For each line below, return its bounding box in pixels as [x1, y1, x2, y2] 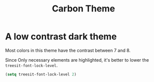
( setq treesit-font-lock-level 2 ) [5, 72, 77, 77]
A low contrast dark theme [5, 31, 117, 42]
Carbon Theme [52, 3, 115, 14]
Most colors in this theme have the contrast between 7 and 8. [5, 47, 131, 53]
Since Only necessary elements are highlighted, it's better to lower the [5, 57, 149, 63]
